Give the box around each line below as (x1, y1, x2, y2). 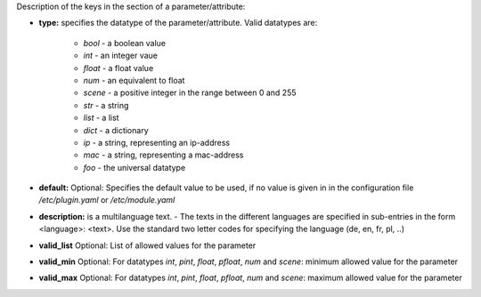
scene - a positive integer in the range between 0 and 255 (83, 87, 298, 98)
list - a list (83, 112, 119, 124)
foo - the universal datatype (83, 162, 186, 173)
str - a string (83, 100, 129, 110)
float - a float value (83, 62, 154, 73)
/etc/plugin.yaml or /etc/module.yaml (38, 195, 175, 205)
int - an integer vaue (83, 50, 158, 61)
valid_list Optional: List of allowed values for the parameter (38, 240, 257, 251)
